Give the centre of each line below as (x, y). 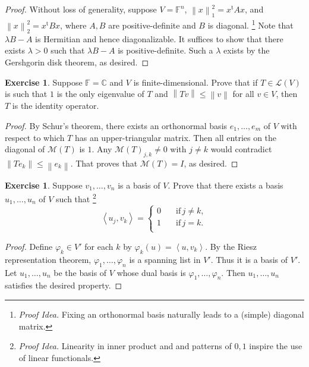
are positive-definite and (152, 25)
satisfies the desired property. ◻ (64, 285)
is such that (26, 94)
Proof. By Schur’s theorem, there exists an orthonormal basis (116, 125)
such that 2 (76, 198)
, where (73, 25)
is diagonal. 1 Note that (250, 24)
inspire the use (276, 346)
